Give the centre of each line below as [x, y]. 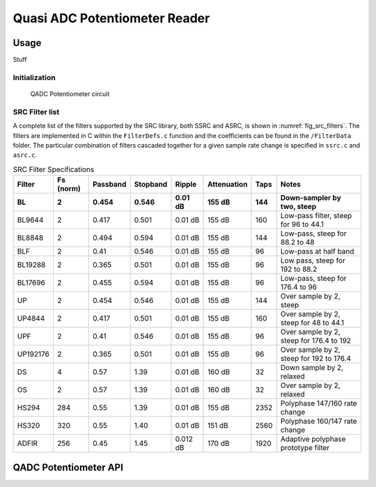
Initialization [34, 77]
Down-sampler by [311, 198]
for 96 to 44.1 [302, 224]
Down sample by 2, [312, 368]
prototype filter [305, 448]
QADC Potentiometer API [68, 467]
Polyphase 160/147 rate [319, 422]
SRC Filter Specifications [54, 169]
